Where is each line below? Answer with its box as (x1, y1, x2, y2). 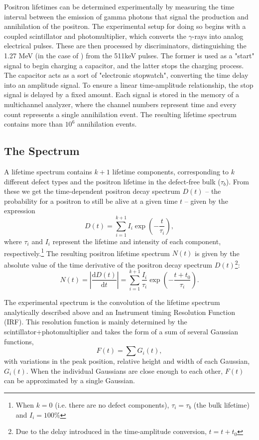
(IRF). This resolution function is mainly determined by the (4, 316, 187, 327)
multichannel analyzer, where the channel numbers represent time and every (4, 99, 237, 109)
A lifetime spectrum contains (4, 166, 92, 176)
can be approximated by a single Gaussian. (4, 375, 135, 386)
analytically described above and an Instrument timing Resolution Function (4, 306, 235, 317)
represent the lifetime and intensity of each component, (52, 236, 221, 247)
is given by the (195, 248, 240, 258)
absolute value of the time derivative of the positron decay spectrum (4, 259, 212, 270)
